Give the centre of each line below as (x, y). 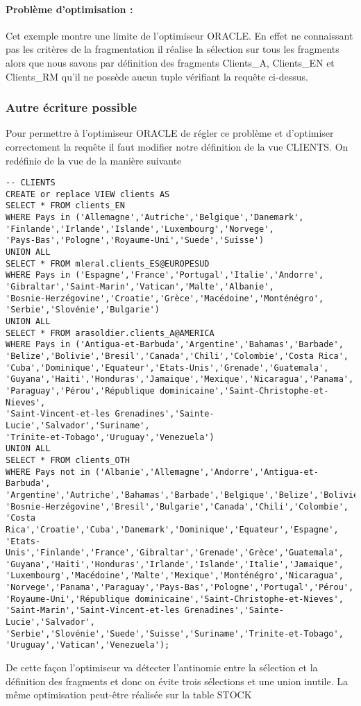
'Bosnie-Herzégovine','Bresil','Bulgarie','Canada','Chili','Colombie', (177, 506)
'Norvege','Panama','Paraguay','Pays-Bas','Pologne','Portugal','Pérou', (180, 588)
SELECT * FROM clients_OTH (68, 460)
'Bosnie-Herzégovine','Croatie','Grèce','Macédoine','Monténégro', (165, 298)
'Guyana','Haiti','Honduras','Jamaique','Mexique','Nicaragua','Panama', (180, 379)
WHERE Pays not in (48, 472)
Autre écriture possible (72, 107)
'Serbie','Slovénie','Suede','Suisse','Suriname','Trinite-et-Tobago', (175, 633)
